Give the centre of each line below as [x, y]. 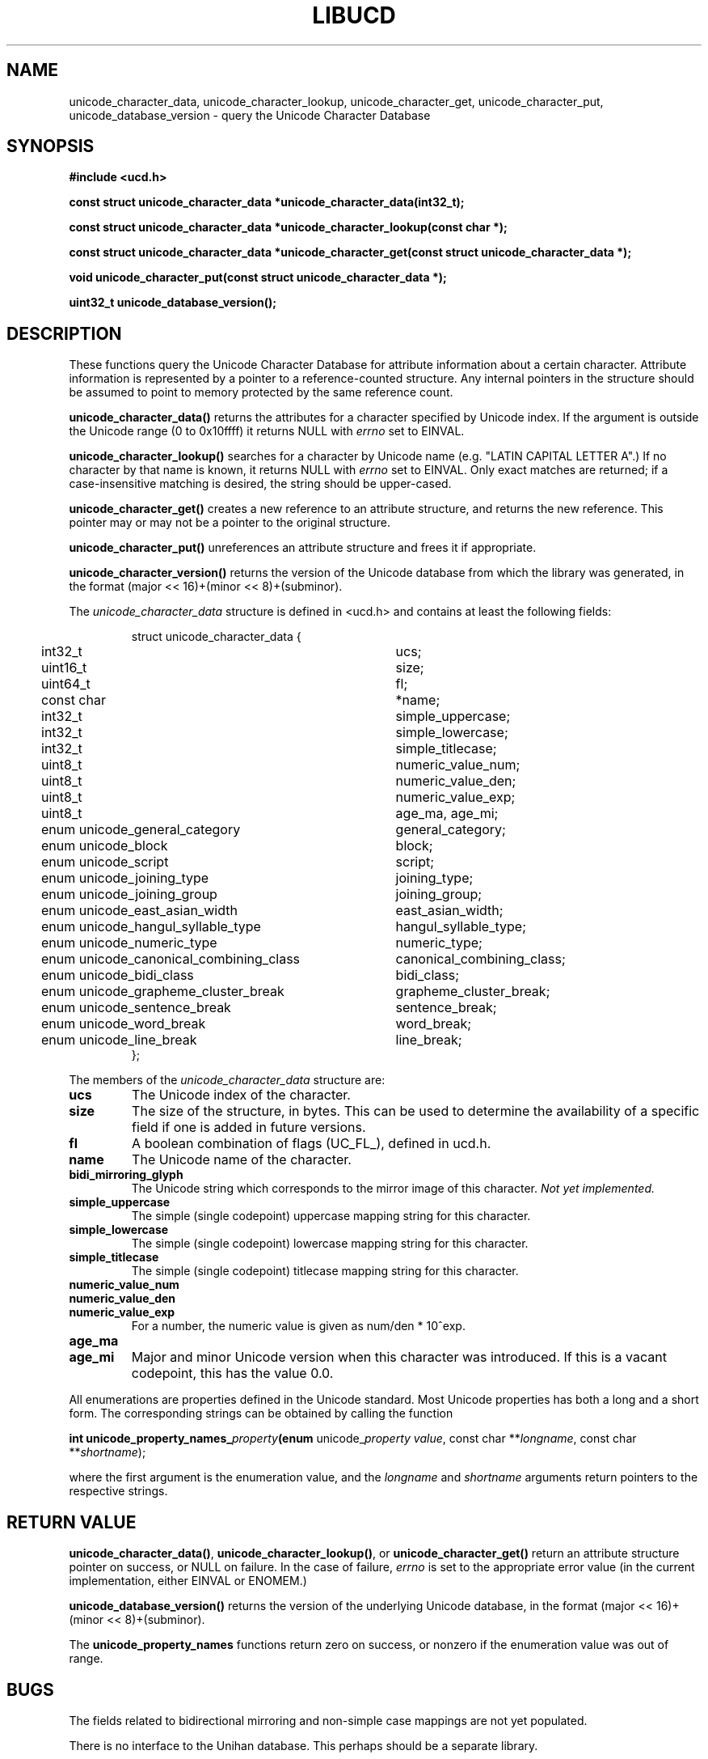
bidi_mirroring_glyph [126, 1175]
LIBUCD [354, 15]
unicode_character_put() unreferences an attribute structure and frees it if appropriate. [303, 548]
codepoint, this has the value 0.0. [232, 1373]
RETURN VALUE [72, 1522]
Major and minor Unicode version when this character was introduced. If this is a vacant [399, 1357]
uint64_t [66, 684]
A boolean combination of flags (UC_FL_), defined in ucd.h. [312, 1144]
